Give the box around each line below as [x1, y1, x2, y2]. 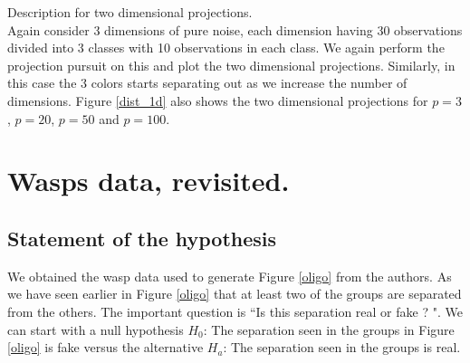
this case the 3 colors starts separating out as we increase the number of [7, 73, 408, 92]
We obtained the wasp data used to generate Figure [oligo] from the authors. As [7, 266, 452, 285]
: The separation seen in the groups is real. [223, 338, 461, 357]
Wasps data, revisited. [7, 162, 290, 199]
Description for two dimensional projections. [7, 3, 253, 21]
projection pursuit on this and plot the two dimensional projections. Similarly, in [7, 55, 456, 74]
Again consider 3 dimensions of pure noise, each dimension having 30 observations [7, 20, 463, 39]
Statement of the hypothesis [7, 224, 277, 252]
